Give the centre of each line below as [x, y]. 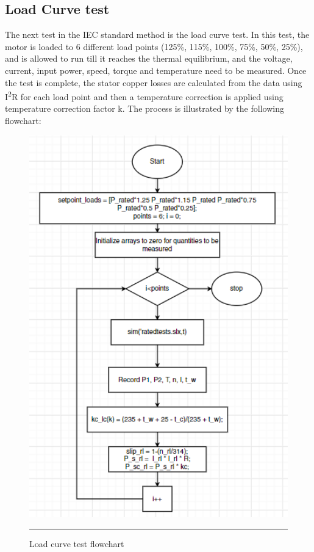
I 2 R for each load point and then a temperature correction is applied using [144, 96]
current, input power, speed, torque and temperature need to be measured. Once [156, 70]
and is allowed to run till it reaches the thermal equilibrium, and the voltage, [149, 58]
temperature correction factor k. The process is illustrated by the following [145, 108]
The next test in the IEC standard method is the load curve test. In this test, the [157, 34]
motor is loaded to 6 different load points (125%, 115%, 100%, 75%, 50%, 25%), [154, 46]
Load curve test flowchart [77, 543]
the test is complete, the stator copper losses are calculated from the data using [154, 82]
